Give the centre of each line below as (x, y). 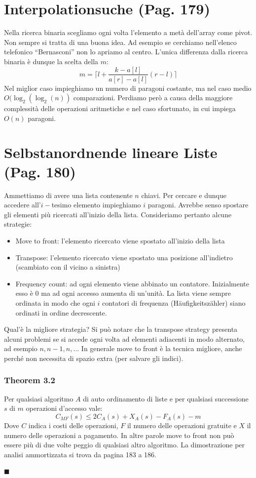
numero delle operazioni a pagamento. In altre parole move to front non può (119, 435)
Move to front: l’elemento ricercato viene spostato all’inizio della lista (120, 241)
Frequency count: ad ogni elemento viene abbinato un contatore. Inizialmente (132, 283)
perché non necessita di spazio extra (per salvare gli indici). (94, 358)
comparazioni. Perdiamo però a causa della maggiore (153, 98)
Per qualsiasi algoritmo (39, 398)
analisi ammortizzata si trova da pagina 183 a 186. (80, 454)
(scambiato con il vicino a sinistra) (68, 267)
